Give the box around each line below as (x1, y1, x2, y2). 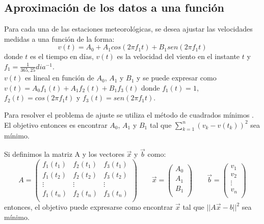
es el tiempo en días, (30, 51, 94, 62)
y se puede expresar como (137, 72, 217, 83)
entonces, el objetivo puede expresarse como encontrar (4, 202, 173, 212)
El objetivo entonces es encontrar (4, 119, 108, 130)
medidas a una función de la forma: (4, 33, 115, 44)
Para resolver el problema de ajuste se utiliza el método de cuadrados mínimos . (4, 109, 254, 120)
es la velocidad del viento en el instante (117, 51, 240, 62)
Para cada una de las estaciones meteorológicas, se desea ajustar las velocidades (4, 23, 253, 34)
